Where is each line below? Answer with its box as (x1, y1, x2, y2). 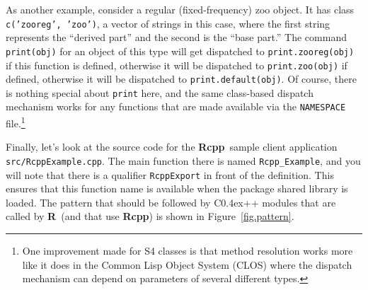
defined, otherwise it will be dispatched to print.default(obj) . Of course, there (6, 71, 357, 86)
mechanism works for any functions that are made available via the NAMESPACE (6, 99, 346, 114)
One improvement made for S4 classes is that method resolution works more (22, 243, 353, 258)
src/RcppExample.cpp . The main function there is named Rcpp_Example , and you (6, 153, 361, 168)
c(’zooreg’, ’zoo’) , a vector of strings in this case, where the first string (6, 16, 330, 30)
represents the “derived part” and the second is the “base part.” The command (6, 30, 347, 45)
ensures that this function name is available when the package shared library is (6, 181, 348, 196)
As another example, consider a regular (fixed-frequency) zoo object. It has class (6, 2, 355, 16)
